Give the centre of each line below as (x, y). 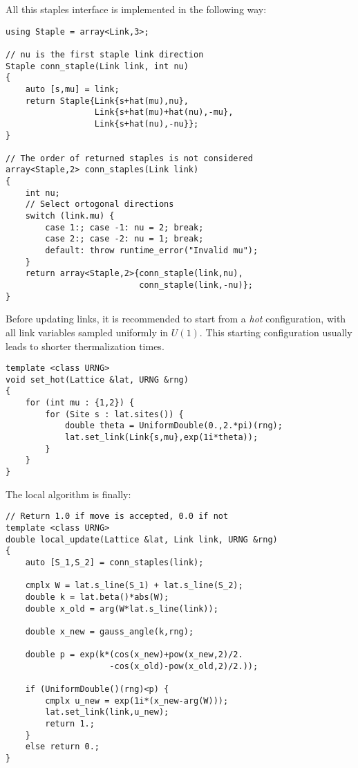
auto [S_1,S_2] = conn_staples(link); (114, 562)
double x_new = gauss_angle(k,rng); (110, 631)
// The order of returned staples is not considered (129, 158)
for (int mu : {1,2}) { (80, 403)
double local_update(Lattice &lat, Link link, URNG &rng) (142, 539)
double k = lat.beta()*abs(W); (97, 597)
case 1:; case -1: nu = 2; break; (124, 227)
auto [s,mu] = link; (72, 89)
